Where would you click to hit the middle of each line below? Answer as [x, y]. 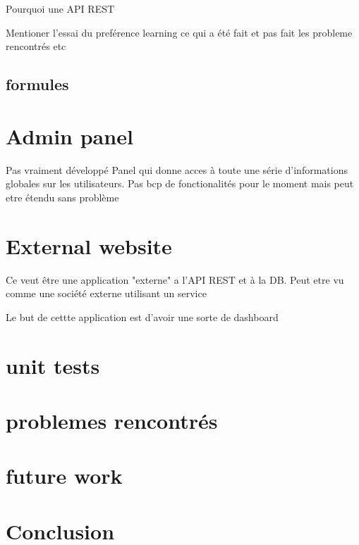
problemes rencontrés [112, 420]
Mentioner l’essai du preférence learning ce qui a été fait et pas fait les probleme [179, 32]
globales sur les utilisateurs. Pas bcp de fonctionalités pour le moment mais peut [180, 183]
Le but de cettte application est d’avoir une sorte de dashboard [142, 317]
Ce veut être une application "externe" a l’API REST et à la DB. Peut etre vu [175, 279]
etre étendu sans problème [62, 197]
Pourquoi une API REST [60, 8]
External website [89, 245]
